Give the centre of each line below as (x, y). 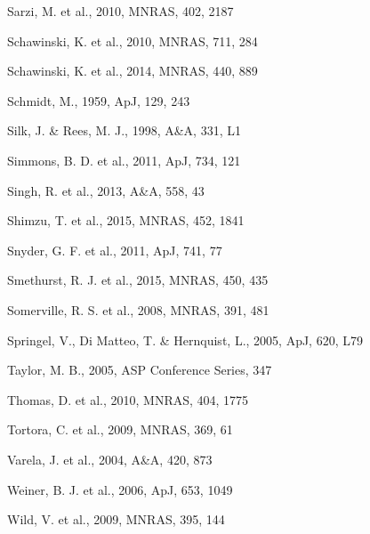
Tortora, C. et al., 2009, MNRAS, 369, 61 (120, 429)
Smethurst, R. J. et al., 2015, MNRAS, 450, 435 (138, 280)
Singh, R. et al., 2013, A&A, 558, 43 (106, 190)
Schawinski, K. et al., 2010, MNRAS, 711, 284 (133, 40)
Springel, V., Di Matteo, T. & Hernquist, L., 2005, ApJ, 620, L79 (185, 340)
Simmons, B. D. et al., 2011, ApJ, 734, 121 (124, 160)
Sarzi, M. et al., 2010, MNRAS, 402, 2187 (121, 11)
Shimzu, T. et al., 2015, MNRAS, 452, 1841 (126, 220)
